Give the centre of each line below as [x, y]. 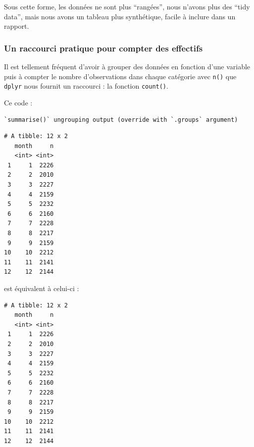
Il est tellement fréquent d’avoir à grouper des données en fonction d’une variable [127, 66]
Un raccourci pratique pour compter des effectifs [103, 48]
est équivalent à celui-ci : [42, 288]
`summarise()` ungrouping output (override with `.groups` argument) [121, 120]
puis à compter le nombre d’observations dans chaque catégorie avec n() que [120, 76]
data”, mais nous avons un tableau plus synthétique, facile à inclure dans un [120, 16]
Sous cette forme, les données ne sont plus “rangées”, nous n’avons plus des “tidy [127, 6]
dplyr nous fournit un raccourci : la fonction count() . [86, 86]
